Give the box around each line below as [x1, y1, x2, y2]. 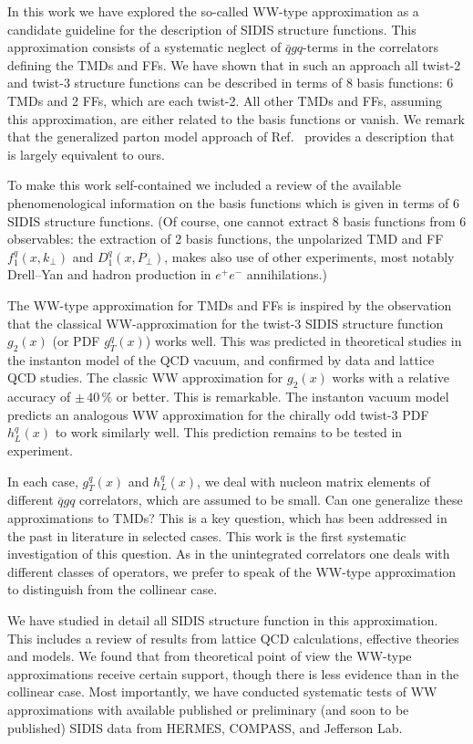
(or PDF [52, 331, 100, 351]
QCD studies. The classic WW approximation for [7, 368, 283, 387]
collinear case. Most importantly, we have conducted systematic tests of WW [7, 682, 437, 701]
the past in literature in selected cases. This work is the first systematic [7, 526, 406, 545]
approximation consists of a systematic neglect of [7, 37, 282, 57]
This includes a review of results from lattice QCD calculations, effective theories [7, 628, 459, 647]
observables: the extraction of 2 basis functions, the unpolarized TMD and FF [7, 229, 444, 248]
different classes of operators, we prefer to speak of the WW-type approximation [7, 561, 457, 581]
